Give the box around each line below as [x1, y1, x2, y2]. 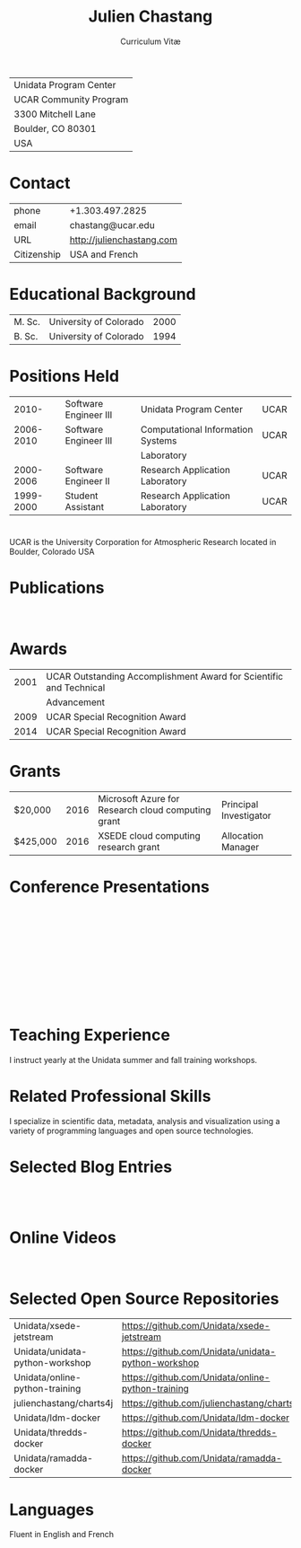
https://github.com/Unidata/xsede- [121, 1320, 271, 1333]
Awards [9, 639, 68, 659]
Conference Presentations [9, 876, 211, 897]
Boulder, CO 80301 [13, 122, 97, 135]
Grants [9, 761, 61, 781]
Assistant [64, 500, 105, 513]
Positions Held [9, 366, 119, 386]
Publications [9, 577, 105, 598]
